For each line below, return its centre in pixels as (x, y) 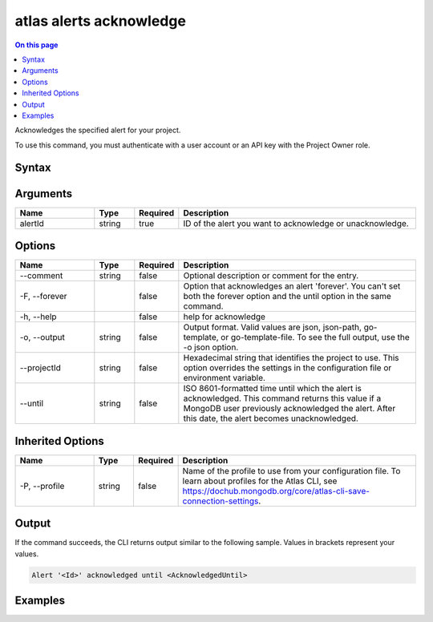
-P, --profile (42, 486)
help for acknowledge (225, 317)
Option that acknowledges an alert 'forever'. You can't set (292, 286)
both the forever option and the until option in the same (287, 297)
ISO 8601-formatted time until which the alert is (273, 389)
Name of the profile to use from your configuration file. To (291, 471)
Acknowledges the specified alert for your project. (98, 130)
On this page (36, 45)
